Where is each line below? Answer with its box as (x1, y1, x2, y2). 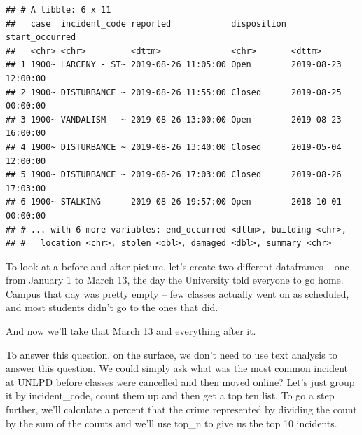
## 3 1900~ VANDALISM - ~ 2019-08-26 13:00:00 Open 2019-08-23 (6, 114, 342, 125)
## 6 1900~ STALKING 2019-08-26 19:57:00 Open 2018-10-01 (6, 197, 342, 207)
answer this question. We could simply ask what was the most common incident (6, 361, 348, 375)
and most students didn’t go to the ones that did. (6, 300, 218, 315)
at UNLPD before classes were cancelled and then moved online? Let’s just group (6, 374, 355, 389)
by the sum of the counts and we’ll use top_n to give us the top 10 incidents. (6, 415, 337, 430)
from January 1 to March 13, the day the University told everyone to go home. (6, 272, 344, 287)
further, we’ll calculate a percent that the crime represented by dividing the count (6, 402, 357, 417)
